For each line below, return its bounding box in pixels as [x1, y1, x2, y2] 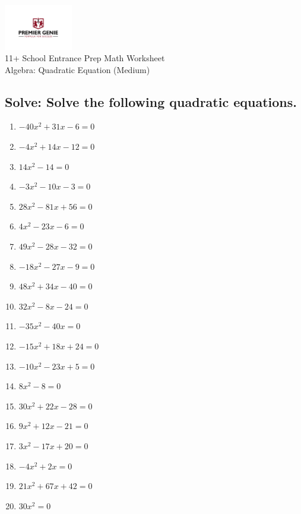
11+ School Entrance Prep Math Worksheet [5, 52, 165, 64]
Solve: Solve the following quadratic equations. [5, 92, 297, 111]
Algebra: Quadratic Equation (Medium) [5, 63, 150, 75]
